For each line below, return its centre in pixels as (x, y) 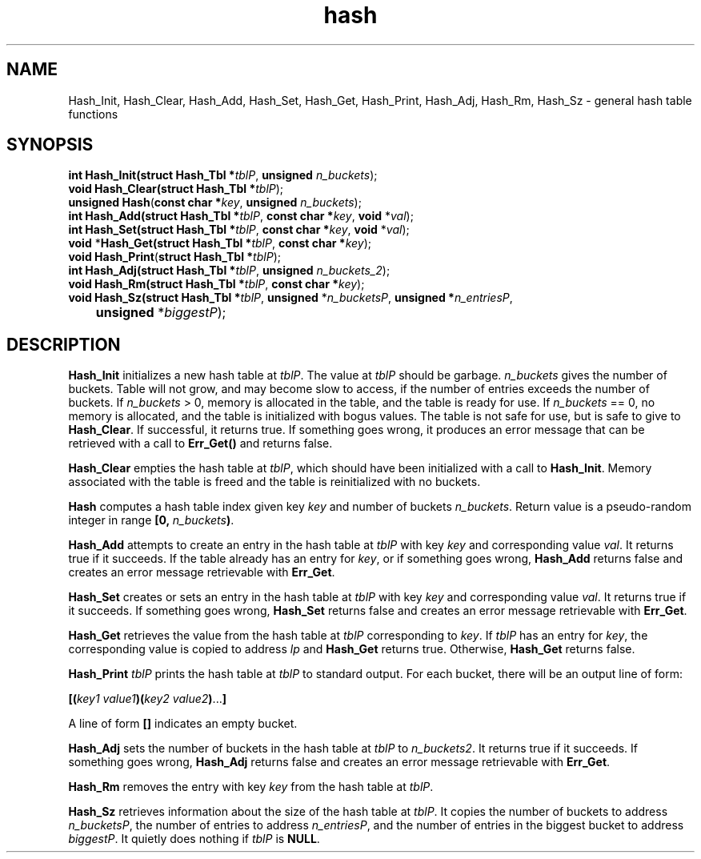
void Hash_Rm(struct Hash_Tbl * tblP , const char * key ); (216, 284)
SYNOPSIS (50, 145)
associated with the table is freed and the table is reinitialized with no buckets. (274, 482)
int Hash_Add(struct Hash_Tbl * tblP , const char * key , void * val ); (241, 216)
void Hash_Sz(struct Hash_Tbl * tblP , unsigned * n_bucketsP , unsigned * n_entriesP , (290, 298)
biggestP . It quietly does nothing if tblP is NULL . (194, 839)
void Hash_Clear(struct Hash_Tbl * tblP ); (176, 189)
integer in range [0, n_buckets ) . (151, 520)
